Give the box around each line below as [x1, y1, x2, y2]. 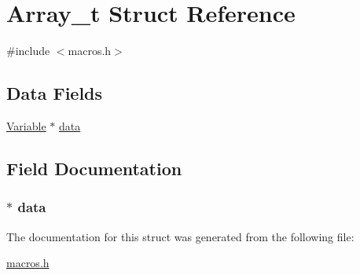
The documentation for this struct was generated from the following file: [6, 228, 354, 244]
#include [6, 42, 50, 59]
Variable [6, 117, 46, 134]
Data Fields [6, 81, 103, 105]
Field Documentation [6, 156, 182, 180]
